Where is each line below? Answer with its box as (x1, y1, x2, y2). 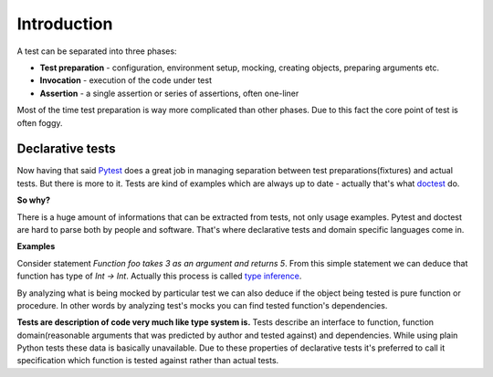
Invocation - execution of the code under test (39, 75, 212, 86)
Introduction (16, 14, 113, 34)
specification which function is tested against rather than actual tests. (16, 355, 279, 366)
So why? (16, 194, 50, 205)
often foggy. (16, 117, 63, 128)
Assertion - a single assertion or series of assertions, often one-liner (39, 88, 299, 99)
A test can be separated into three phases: (16, 46, 177, 57)
